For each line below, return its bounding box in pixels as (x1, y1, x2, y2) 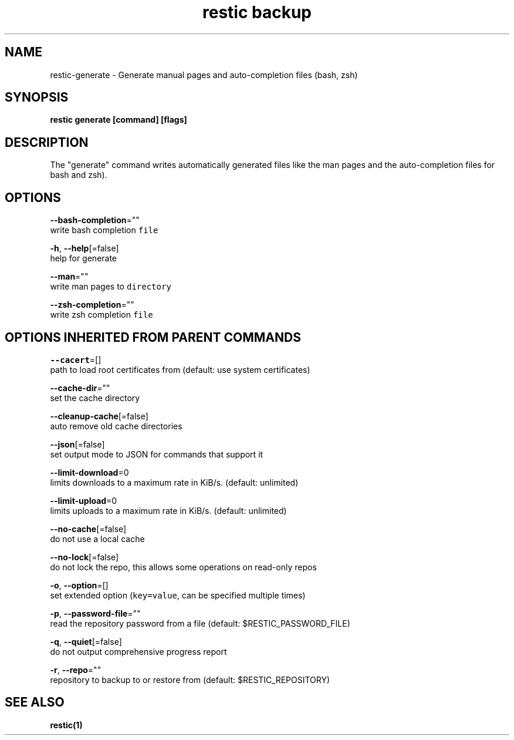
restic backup (202, 2, 312, 22)
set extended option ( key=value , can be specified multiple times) (50, 590, 306, 600)
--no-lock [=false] (50, 551, 119, 562)
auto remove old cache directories (50, 421, 182, 431)
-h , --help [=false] (50, 243, 119, 254)
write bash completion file (50, 225, 158, 236)
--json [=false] (50, 439, 105, 449)
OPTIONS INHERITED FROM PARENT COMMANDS (5, 329, 301, 345)
